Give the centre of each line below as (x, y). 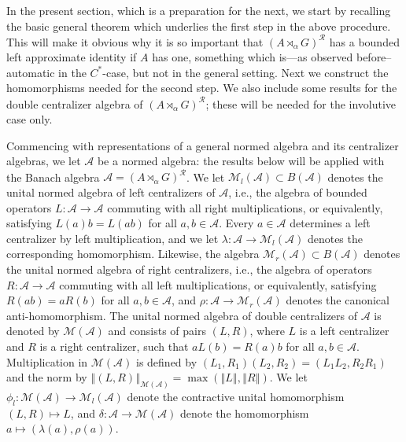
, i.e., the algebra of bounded (298, 192)
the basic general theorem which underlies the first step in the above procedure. (199, 26)
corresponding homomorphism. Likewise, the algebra (133, 254)
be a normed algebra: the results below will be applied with (241, 161)
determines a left (330, 223)
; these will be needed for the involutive (301, 103)
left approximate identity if (72, 57)
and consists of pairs (157, 331)
